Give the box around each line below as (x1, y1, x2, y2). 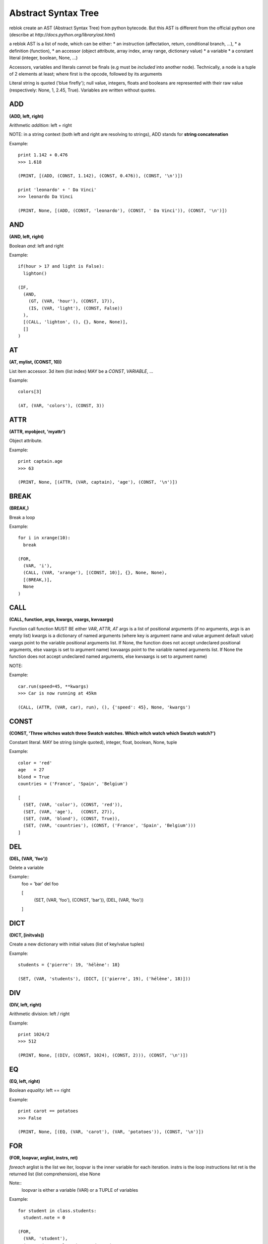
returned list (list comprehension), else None (9, 1171, 101, 1177)
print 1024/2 (18, 1032, 50, 1037)
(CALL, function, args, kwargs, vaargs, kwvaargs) (9, 617, 114, 622)
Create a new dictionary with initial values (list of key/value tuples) (9, 941, 145, 947)
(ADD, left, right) (9, 113, 44, 119)
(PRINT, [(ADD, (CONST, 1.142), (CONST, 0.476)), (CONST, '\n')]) (18, 173, 183, 179)
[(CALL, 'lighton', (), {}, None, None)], (23, 319, 129, 325)
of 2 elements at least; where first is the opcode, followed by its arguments (9, 71, 162, 77)
